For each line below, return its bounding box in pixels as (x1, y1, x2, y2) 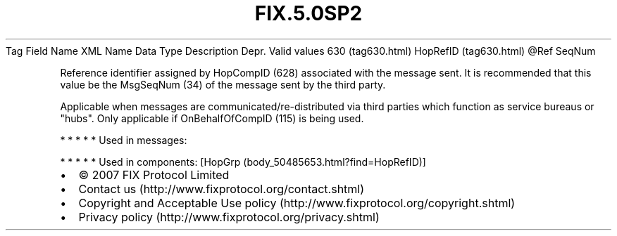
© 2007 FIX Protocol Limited (78, 167, 230, 182)
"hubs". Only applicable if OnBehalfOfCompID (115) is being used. (60, 112, 364, 124)
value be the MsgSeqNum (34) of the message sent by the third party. (60, 78, 386, 91)
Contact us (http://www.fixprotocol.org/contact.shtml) (78, 181, 365, 196)
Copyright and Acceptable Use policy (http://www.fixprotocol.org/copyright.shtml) (78, 195, 516, 210)
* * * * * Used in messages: (60, 133, 187, 146)
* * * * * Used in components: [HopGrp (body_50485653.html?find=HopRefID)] (60, 155, 426, 168)
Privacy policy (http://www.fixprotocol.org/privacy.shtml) (78, 209, 380, 224)
